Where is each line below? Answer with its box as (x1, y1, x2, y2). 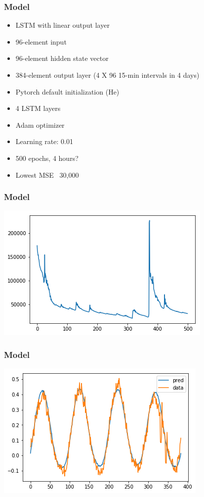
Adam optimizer (15, 119, 65, 130)
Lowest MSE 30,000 (15, 169, 79, 180)
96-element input (15, 36, 67, 47)
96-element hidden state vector (15, 53, 109, 63)
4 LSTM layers (15, 103, 61, 113)
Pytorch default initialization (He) (15, 86, 120, 97)
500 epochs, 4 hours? (15, 152, 79, 163)
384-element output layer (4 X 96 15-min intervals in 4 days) (15, 70, 200, 80)
